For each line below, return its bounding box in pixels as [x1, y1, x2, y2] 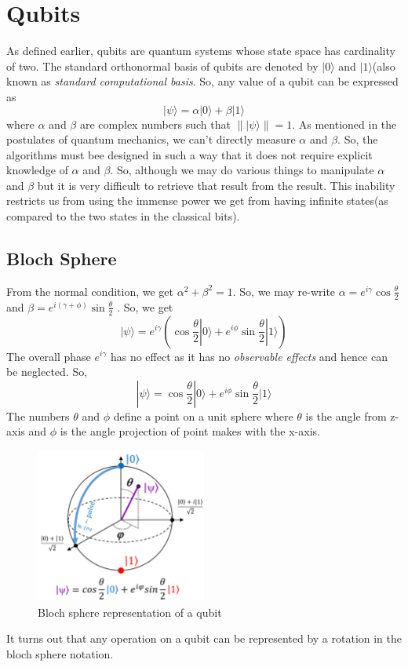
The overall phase [6, 348, 91, 364]
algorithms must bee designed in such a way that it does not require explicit [6, 146, 373, 162]
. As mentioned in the [292, 115, 397, 132]
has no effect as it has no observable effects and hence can [110, 348, 388, 364]
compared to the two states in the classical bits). [6, 208, 240, 224]
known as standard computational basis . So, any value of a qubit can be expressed [6, 73, 399, 89]
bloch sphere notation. [6, 645, 114, 662]
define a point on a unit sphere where [113, 407, 293, 424]
